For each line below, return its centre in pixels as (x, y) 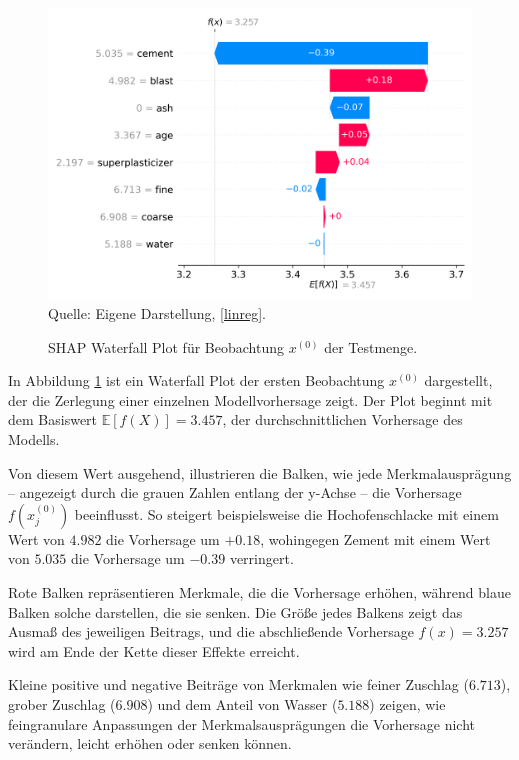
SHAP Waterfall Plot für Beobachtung (166, 346)
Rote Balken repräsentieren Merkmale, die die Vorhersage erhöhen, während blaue (259, 592)
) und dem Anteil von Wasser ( (242, 704)
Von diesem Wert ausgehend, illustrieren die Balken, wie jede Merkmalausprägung (260, 472)
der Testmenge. (371, 346)
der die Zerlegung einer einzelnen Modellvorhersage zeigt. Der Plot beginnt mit (250, 399)
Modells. (34, 439)
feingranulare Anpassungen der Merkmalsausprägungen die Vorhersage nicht (241, 723)
